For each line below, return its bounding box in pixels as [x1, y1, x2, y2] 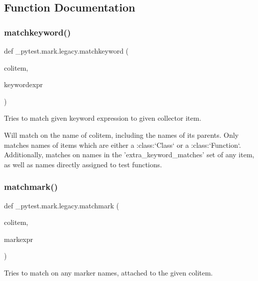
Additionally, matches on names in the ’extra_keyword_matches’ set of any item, [4, 149, 254, 160]
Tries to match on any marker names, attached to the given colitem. [4, 267, 213, 277]
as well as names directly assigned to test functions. [4, 159, 162, 169]
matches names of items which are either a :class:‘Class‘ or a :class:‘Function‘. [4, 139, 241, 150]
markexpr [4, 233, 33, 244]
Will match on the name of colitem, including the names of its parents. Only [4, 129, 239, 140]
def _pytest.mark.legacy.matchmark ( [4, 200, 119, 210]
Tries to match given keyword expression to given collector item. [4, 113, 201, 123]
